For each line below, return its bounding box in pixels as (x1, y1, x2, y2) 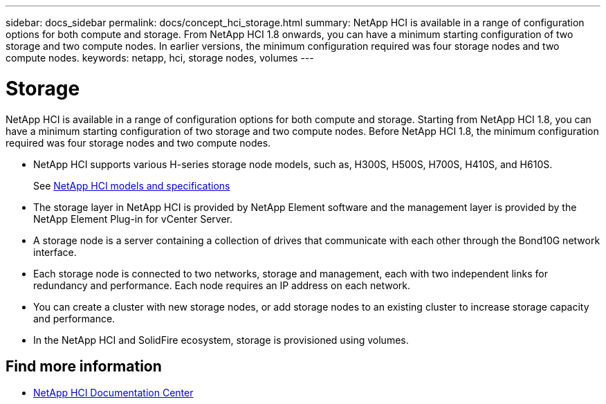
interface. (33, 246, 77, 258)
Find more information (6, 357, 162, 375)
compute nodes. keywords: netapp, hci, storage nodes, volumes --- (6, 52, 314, 64)
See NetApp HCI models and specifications (33, 179, 230, 192)
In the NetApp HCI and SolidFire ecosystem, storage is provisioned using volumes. (33, 333, 409, 346)
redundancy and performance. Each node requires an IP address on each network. (33, 279, 411, 291)
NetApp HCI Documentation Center (33, 387, 194, 399)
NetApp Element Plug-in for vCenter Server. (33, 212, 232, 225)
